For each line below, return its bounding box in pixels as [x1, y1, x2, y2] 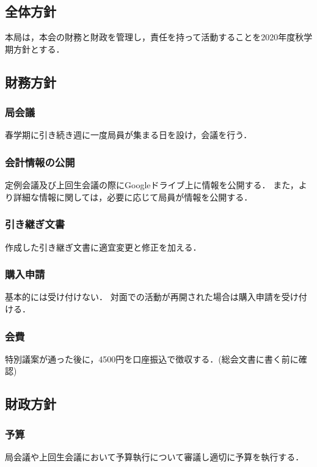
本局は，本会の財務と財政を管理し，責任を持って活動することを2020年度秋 [5, 31, 304, 43]
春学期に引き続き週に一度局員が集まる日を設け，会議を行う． [5, 128, 252, 141]
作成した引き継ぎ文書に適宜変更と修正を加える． [5, 240, 202, 253]
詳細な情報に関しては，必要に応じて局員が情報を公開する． [13, 190, 253, 203]
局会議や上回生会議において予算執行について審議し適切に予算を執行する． [5, 450, 304, 463]
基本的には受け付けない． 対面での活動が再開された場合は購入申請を [5, 290, 282, 303]
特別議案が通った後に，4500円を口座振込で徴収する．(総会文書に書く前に [5, 352, 299, 365]
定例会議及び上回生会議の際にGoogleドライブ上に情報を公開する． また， [5, 178, 299, 191]
